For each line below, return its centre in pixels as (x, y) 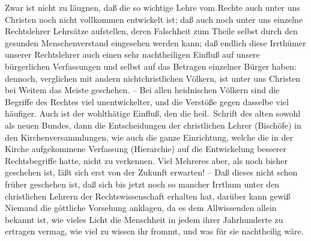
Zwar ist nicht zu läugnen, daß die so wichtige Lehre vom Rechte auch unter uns (152, 7)
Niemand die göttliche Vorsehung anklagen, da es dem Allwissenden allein (141, 208)
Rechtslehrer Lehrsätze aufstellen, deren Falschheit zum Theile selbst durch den (151, 31)
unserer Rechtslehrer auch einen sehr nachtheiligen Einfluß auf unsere (132, 54)
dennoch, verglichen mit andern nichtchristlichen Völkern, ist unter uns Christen (153, 78)
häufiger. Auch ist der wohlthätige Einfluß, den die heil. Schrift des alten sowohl (153, 113)
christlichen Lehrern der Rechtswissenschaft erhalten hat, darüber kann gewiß (148, 196)
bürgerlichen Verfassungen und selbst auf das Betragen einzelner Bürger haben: (151, 66)
